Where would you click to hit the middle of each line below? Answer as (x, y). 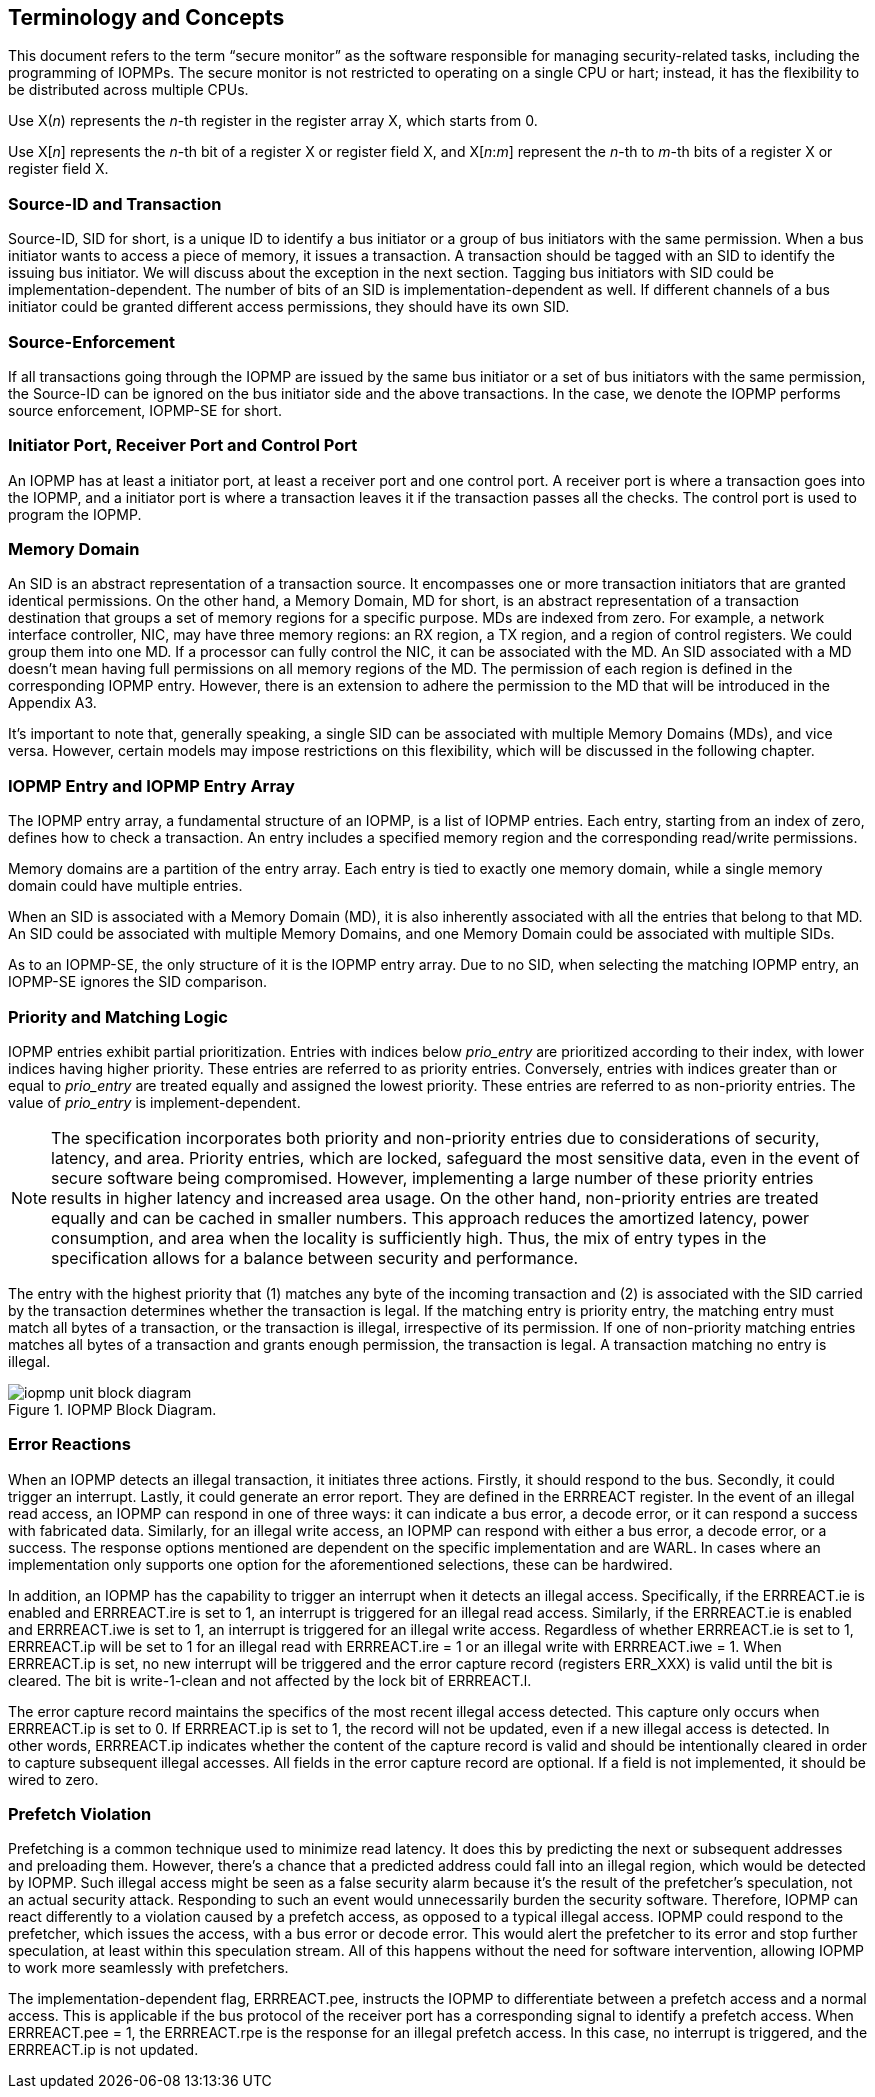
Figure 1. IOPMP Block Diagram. (112, 1409)
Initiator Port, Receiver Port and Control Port (183, 445)
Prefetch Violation (80, 1814)
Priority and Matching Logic (118, 1016)
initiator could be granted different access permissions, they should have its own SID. (289, 307)
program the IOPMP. (75, 514)
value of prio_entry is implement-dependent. (154, 1102)
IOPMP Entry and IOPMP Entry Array (151, 785)
